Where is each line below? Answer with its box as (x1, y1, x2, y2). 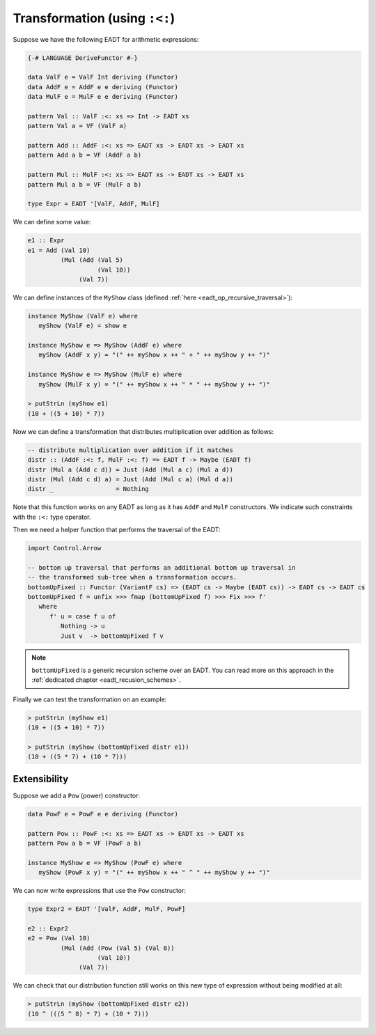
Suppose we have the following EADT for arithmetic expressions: (13, 35, 199, 43)
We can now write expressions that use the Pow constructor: (13, 887, 186, 895)
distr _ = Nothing (27, 485, 149, 493)
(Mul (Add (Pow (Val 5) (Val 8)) (60, 944, 175, 952)
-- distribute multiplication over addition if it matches (27, 446, 233, 454)
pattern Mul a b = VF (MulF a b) (27, 180, 142, 188)
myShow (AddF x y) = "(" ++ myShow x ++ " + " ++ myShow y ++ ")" (38, 351, 270, 359)
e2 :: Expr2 (27, 924, 69, 933)
